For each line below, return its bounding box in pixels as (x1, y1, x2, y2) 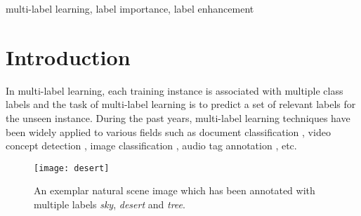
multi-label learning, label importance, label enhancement (6, 1, 254, 15)
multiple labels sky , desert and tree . (34, 196, 185, 211)
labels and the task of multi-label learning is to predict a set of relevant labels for (6, 97, 356, 112)
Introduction (6, 42, 131, 71)
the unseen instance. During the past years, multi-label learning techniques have (6, 110, 350, 125)
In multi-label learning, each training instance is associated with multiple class (6, 83, 343, 97)
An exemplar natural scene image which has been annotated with (34, 183, 315, 198)
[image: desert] (34, 163, 110, 173)
